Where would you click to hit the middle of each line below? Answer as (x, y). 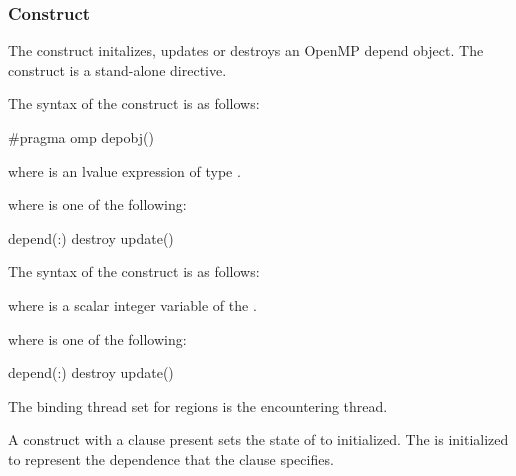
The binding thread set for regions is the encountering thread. (198, 405)
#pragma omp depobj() (81, 137)
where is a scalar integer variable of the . (132, 304)
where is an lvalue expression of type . (124, 170)
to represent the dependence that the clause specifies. (171, 458)
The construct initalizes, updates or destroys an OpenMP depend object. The (246, 50)
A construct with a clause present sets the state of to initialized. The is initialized (258, 439)
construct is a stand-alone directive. (117, 69)
